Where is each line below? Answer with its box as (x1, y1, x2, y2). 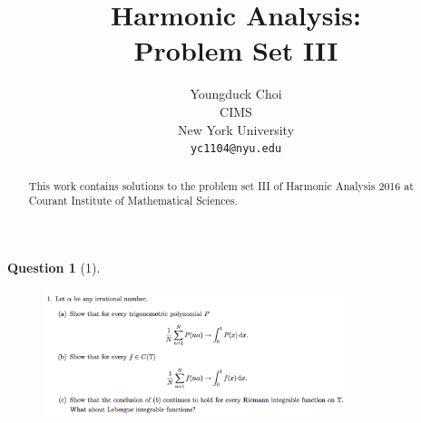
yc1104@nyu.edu (190, 142, 282, 156)
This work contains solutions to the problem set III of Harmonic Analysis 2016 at (28, 178, 414, 193)
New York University (177, 120, 295, 139)
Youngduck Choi (190, 84, 282, 103)
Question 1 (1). (7, 257, 101, 276)
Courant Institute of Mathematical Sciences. (28, 193, 238, 208)
